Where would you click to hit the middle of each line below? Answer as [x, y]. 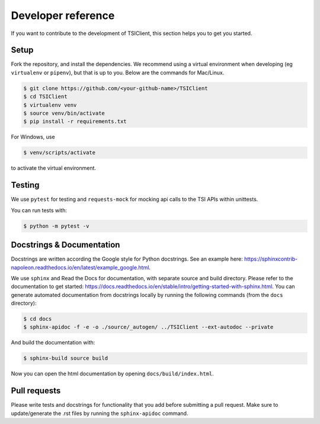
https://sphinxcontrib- [271, 259]
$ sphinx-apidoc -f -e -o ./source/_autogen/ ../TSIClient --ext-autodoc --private [148, 327]
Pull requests [36, 391]
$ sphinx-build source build [66, 358]
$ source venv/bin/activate [64, 113]
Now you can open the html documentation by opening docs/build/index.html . [113, 374]
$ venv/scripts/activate [60, 153]
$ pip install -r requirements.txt [75, 121]
